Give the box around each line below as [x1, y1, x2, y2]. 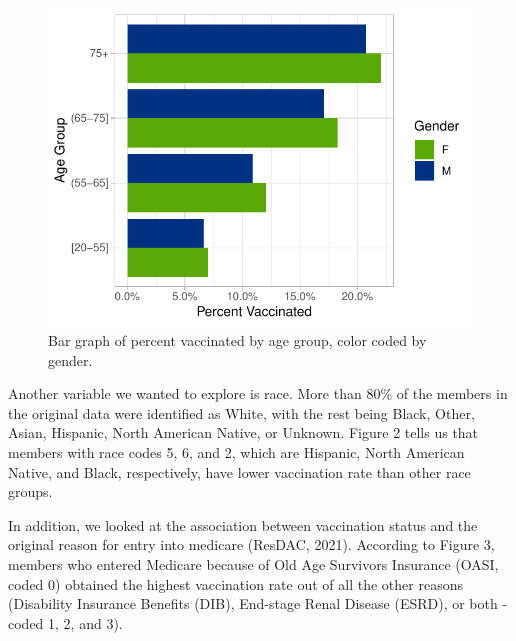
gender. [48, 349, 93, 370]
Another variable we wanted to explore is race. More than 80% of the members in [8, 383, 508, 404]
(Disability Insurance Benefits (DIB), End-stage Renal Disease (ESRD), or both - [8, 593, 508, 614]
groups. [8, 481, 53, 502]
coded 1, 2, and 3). [8, 612, 123, 633]
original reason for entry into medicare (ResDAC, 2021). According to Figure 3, [8, 534, 495, 555]
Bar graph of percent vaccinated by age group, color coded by [48, 330, 427, 351]
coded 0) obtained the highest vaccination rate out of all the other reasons [8, 573, 463, 594]
